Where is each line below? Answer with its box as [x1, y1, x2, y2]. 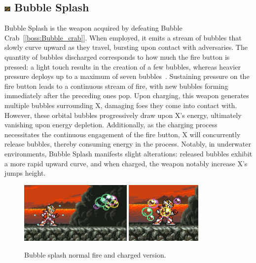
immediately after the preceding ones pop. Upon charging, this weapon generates [4, 90, 249, 101]
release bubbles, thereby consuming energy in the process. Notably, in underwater [4, 139, 251, 149]
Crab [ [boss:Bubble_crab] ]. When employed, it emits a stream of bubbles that [4, 32, 242, 42]
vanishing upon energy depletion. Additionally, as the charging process [4, 119, 218, 130]
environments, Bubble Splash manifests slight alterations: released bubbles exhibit [4, 148, 253, 158]
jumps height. [4, 168, 46, 178]
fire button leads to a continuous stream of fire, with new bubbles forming [4, 80, 228, 91]
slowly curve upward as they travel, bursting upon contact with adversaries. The [4, 42, 248, 52]
